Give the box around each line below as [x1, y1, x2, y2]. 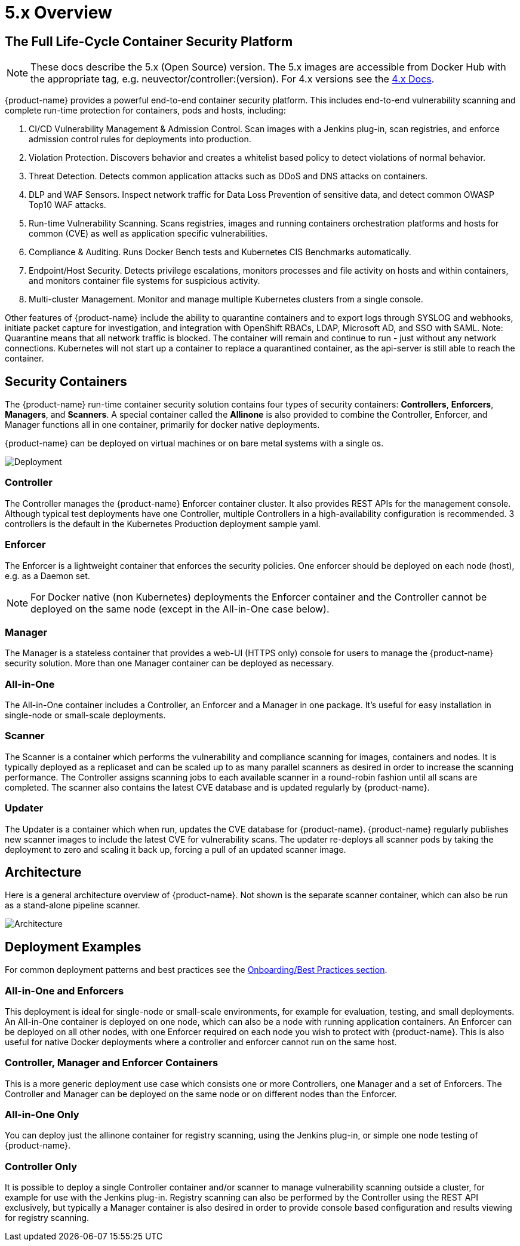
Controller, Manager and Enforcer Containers [5, 1057, 219, 1069]
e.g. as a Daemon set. [5, 570, 90, 581]
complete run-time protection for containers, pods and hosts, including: [5, 105, 286, 116]
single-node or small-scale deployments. [5, 710, 166, 721]
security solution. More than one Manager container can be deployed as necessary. [5, 658, 334, 669]
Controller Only [5, 1160, 77, 1172]
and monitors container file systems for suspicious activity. [29, 275, 260, 286]
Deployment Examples [5, 939, 141, 954]
